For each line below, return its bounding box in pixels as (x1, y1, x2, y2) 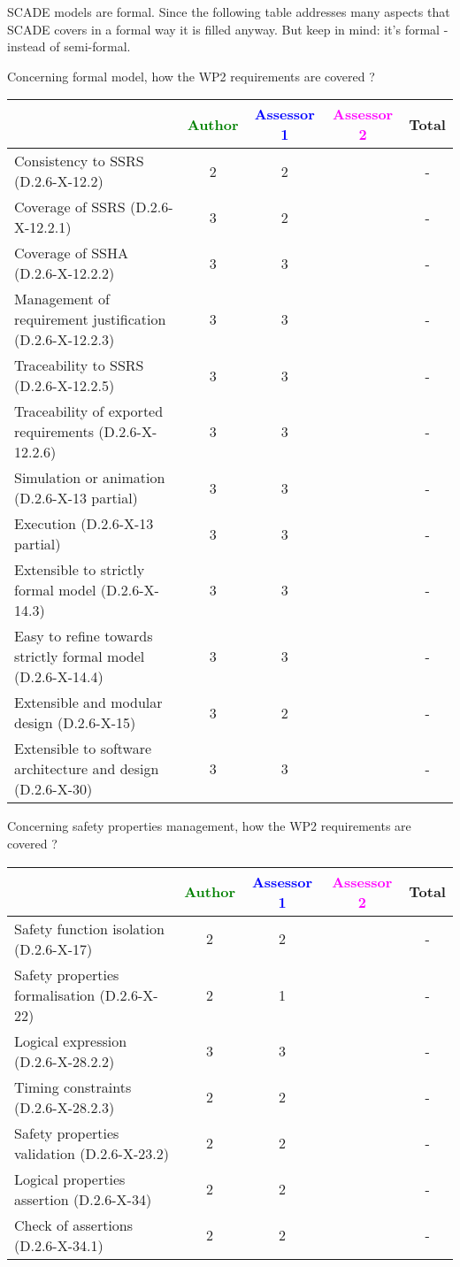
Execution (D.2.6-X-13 (14, 513, 154, 534)
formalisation (14, 984, 96, 1005)
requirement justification (14, 309, 166, 330)
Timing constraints (14, 1076, 132, 1097)
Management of (14, 288, 111, 310)
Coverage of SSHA (14, 242, 128, 264)
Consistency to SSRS (14, 150, 144, 172)
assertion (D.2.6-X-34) (14, 1188, 152, 1209)
